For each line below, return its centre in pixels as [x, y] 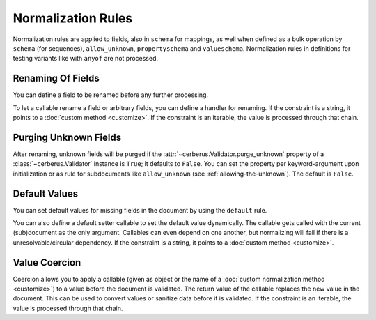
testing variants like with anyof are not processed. [86, 59]
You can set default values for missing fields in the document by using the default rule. [140, 210]
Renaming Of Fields [56, 78]
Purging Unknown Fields [67, 137]
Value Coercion [47, 262]
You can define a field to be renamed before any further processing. [111, 95]
